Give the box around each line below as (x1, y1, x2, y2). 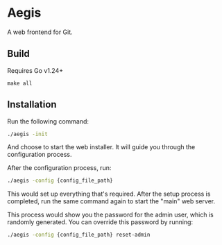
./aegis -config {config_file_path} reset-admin (7, 231, 151, 239)
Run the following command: (7, 117, 89, 126)
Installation (7, 99, 57, 110)
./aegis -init (7, 130, 49, 137)
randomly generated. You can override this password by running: (7, 218, 193, 226)
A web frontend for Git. (7, 28, 73, 36)
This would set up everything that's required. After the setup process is (7, 189, 211, 198)
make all (7, 80, 33, 87)
